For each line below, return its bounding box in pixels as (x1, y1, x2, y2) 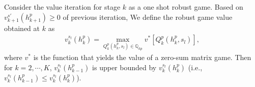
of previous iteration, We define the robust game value (63, 11, 233, 22)
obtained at (4, 22, 40, 33)
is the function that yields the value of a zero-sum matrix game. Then (33, 52, 251, 63)
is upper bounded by (92, 62, 157, 72)
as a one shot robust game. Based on (128, 2, 243, 12)
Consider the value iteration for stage (4, 2, 121, 12)
